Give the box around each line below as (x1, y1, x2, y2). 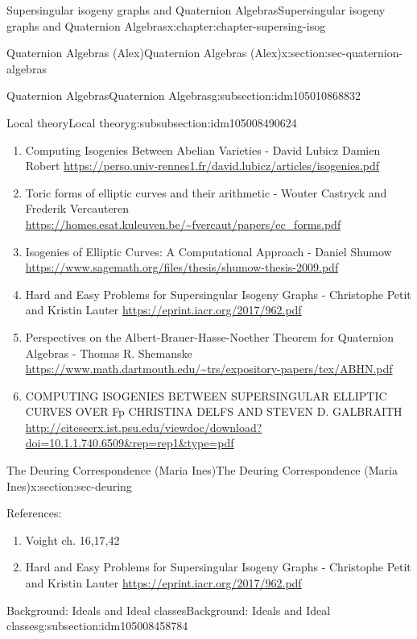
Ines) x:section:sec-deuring (6, 477, 132, 494)
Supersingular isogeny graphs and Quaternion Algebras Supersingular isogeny (6, 2, 386, 18)
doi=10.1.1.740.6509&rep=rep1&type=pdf (25, 434, 234, 451)
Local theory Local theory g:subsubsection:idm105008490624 (6, 114, 297, 131)
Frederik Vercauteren (25, 200, 130, 217)
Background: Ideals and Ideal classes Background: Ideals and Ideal (6, 601, 331, 618)
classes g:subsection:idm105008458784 (6, 617, 188, 634)
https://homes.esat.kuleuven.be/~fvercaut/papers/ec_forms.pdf (25, 215, 341, 232)
